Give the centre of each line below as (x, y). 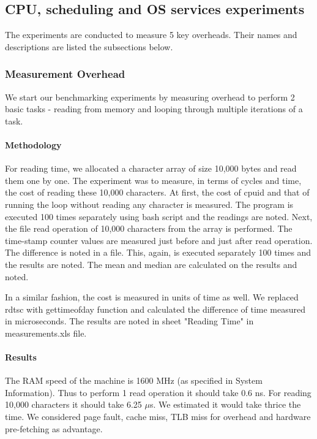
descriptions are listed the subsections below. (89, 46)
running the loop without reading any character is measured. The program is (149, 204)
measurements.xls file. (46, 333)
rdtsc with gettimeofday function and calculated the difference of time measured (155, 309)
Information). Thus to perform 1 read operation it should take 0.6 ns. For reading (158, 392)
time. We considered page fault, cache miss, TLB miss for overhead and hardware (158, 417)
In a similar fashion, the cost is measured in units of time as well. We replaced (152, 297)
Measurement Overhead (65, 74)
